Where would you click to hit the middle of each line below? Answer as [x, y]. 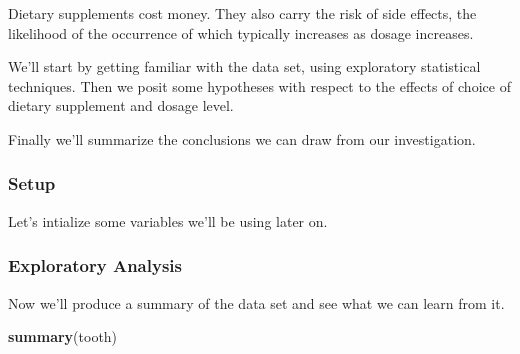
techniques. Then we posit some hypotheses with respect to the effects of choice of [259, 85]
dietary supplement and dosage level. [121, 105]
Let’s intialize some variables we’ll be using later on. [168, 220]
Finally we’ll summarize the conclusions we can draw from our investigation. [242, 138]
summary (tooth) [63, 336]
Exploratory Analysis [95, 265]
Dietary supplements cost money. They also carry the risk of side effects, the [242, 13]
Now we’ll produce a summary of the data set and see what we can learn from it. [256, 302]
